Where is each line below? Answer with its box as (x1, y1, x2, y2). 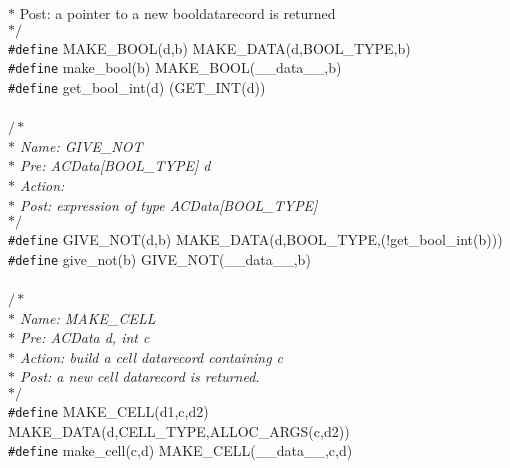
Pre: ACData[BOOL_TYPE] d (20, 155, 211, 176)
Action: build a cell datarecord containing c (20, 346, 284, 367)
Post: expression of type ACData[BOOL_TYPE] (20, 194, 318, 215)
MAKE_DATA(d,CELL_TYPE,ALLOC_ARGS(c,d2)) (8, 420, 350, 441)
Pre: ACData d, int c (20, 327, 150, 348)
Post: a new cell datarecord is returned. (20, 366, 260, 387)
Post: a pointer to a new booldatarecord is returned (19, 3, 336, 23)
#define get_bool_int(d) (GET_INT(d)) (8, 76, 266, 97)
